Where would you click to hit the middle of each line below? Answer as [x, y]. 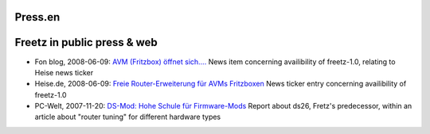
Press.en [37, 17]
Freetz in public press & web [86, 42]
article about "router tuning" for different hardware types [128, 117]
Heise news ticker [64, 72]
